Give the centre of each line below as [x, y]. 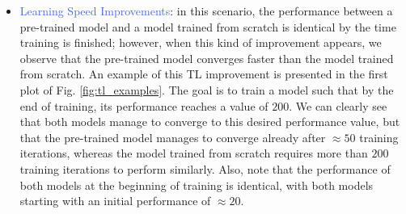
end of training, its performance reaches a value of [144, 105]
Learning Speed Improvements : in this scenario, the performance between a [206, 10]
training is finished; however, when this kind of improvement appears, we [201, 42]
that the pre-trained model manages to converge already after [173, 137]
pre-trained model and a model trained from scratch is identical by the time [208, 26]
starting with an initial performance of [115, 201]
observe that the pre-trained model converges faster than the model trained [207, 58]
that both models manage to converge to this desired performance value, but [210, 122]
